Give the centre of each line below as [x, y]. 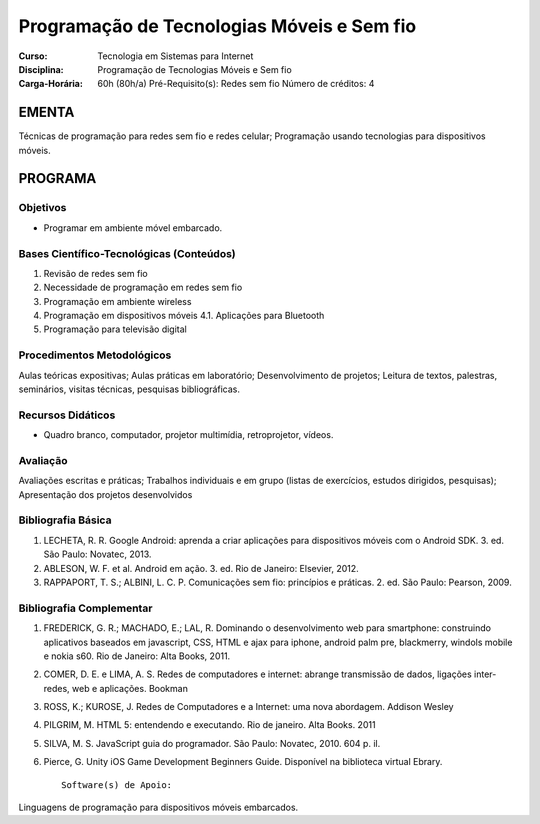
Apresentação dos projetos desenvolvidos [105, 494]
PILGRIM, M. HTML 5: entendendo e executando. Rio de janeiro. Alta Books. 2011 [209, 725]
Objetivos [42, 208]
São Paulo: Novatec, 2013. [97, 554]
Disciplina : [41, 69]
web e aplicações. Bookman [130, 688]
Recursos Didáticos [67, 415]
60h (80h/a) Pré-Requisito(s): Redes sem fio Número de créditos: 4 [236, 84]
